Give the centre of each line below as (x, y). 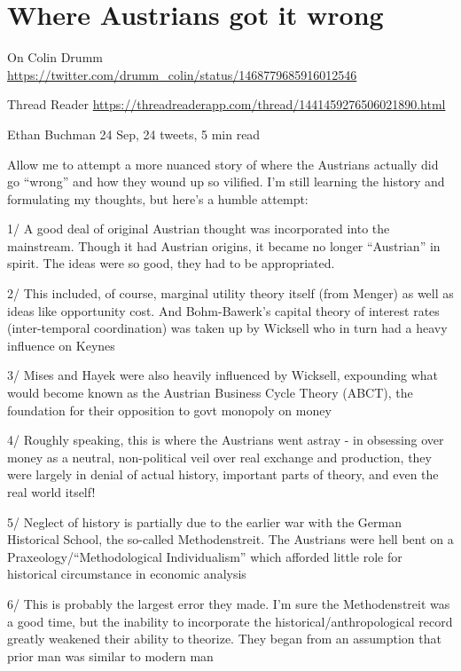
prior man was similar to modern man (110, 655)
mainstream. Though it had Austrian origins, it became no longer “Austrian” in (224, 245)
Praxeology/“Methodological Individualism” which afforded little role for (205, 556)
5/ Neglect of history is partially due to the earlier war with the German (204, 521)
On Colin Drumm (55, 57)
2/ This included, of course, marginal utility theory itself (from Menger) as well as (230, 293)
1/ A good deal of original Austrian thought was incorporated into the (199, 229)
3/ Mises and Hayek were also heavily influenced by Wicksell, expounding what (223, 375)
